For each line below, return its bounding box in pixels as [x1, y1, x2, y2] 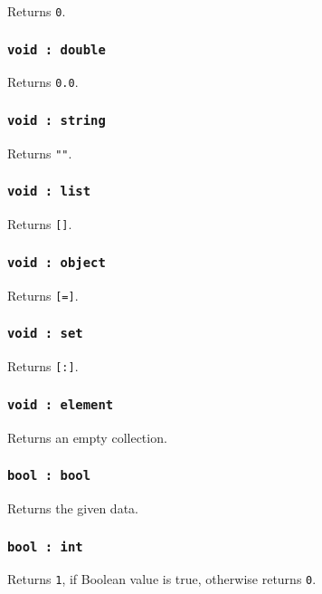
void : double [7, 42, 106, 57]
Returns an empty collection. [7, 427, 167, 446]
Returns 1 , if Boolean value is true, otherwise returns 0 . [7, 570, 317, 589]
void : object [7, 254, 106, 270]
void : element [7, 397, 114, 412]
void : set [7, 326, 83, 341]
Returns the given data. [7, 499, 138, 517]
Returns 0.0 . [7, 72, 79, 91]
